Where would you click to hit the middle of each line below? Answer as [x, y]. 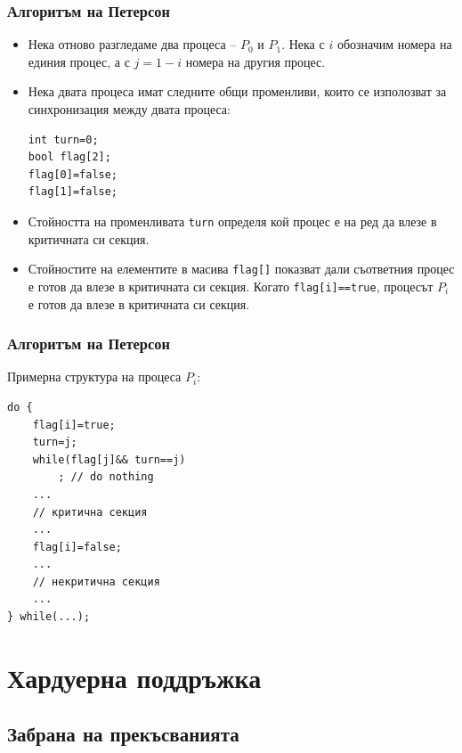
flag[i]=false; [77, 547]
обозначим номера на [394, 44]
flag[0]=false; [73, 174]
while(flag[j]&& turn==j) [109, 459]
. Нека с [303, 44]
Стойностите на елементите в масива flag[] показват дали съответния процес [241, 269]
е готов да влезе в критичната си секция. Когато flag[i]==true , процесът [231, 286]
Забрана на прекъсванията [123, 734]
